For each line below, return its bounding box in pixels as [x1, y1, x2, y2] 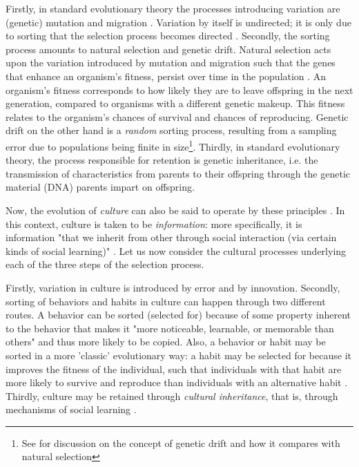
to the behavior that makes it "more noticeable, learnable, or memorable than [6, 321, 334, 335]
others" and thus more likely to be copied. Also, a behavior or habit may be [6, 334, 326, 349]
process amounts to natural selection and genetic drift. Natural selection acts [6, 41, 331, 56]
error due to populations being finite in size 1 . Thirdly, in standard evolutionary [6, 137, 340, 153]
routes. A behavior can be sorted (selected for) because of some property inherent [6, 307, 351, 322]
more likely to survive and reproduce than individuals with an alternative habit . [6, 375, 348, 390]
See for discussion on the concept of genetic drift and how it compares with [21, 435, 340, 450]
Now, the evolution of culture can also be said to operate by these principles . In [6, 202, 345, 217]
